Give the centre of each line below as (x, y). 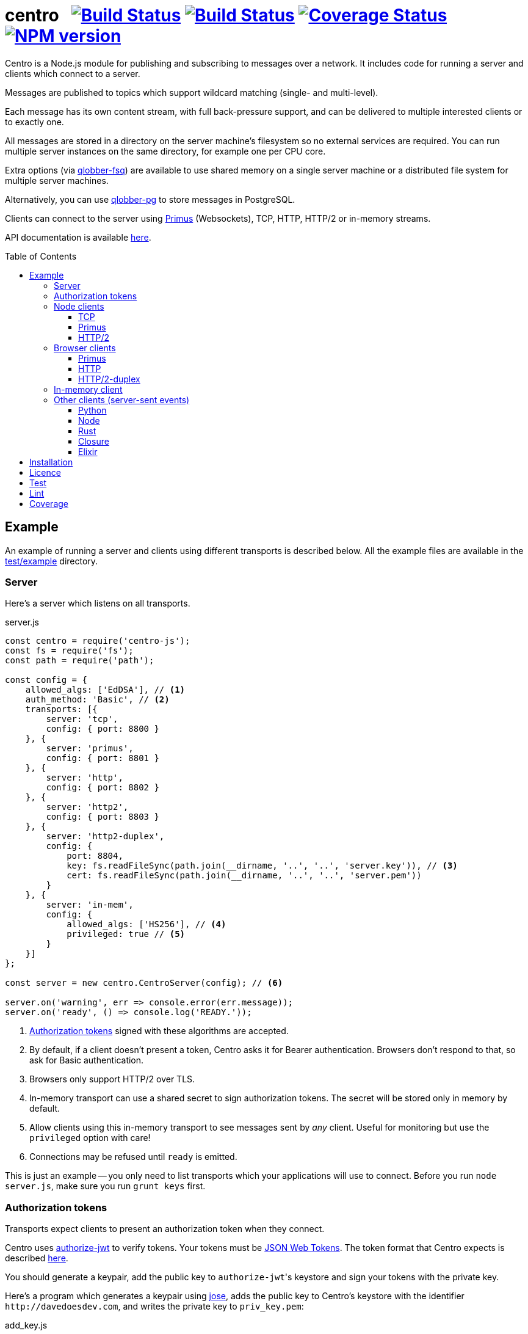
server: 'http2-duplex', (105, 836)
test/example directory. (52, 561)
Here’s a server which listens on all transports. (98, 603)
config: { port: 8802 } (103, 788)
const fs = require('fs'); (69, 651)
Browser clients (85, 348)
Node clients (79, 306)
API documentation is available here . (78, 237)
